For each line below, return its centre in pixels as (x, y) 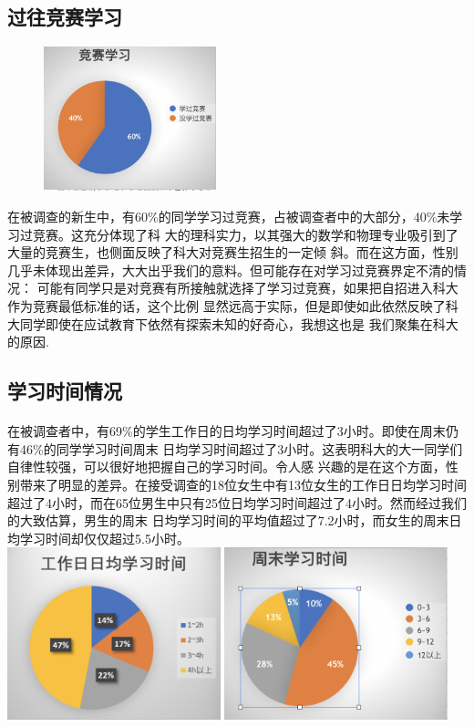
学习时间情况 (65, 391)
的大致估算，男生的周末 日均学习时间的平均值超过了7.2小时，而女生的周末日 (235, 520)
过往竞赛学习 (65, 17)
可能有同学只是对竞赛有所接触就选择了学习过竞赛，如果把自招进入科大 (247, 288)
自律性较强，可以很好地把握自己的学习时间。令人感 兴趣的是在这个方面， (227, 467)
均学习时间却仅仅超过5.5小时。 (98, 538)
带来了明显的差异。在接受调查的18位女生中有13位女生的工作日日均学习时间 (243, 484)
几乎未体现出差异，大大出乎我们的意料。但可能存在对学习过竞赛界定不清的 (231, 270)
